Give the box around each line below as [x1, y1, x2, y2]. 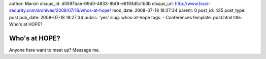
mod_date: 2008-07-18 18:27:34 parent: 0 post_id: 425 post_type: [112, 7, 246, 13]
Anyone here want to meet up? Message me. [9, 47, 100, 53]
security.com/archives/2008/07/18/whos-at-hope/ [9, 7, 112, 13]
